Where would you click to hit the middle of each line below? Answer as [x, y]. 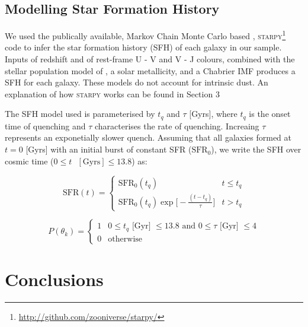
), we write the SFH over [256, 149]
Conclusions [54, 279]
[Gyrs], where [213, 114]
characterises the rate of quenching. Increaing [177, 126]
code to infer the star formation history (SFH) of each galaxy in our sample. [143, 47]
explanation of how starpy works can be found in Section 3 [112, 93]
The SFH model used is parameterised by [80, 114]
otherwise [125, 239]
